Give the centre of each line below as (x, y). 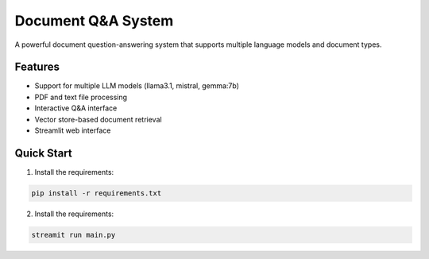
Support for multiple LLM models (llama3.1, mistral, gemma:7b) (137, 86)
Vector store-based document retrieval (98, 119)
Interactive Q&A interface (76, 108)
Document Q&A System (94, 21)
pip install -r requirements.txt (97, 193)
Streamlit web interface (73, 130)
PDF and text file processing (81, 97)
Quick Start (43, 153)
